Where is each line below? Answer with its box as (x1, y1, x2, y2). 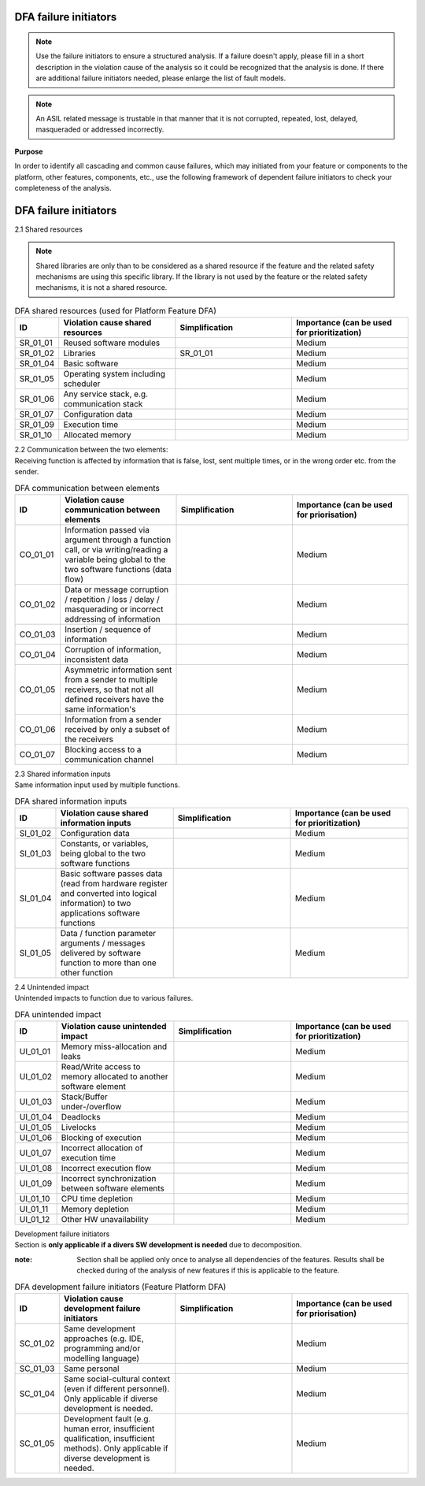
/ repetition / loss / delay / (64, 593, 161, 604)
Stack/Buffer (61, 1091, 108, 1102)
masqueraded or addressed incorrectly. (35, 124, 164, 134)
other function (60, 967, 113, 978)
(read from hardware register (60, 878, 168, 889)
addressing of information (64, 613, 161, 624)
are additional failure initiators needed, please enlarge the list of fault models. (35, 73, 286, 83)
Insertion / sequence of (64, 623, 151, 634)
